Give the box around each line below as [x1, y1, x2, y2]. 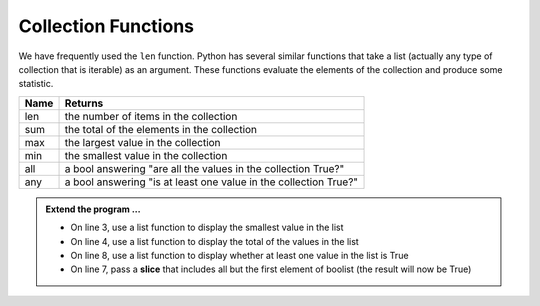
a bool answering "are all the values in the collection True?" [64, 161, 345, 175]
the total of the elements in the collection [64, 122, 258, 136]
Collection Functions [18, 15, 195, 37]
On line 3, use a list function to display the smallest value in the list [70, 221, 344, 234]
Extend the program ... [45, 203, 141, 215]
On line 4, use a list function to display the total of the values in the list [70, 235, 359, 247]
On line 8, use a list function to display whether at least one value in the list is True [70, 249, 409, 261]
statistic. [18, 78, 54, 90]
